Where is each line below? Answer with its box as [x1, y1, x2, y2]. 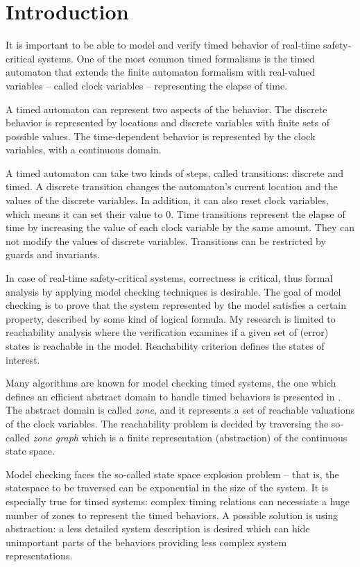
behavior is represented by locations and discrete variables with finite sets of [6, 115, 329, 130]
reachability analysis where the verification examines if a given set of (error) [6, 325, 329, 339]
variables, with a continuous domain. [6, 142, 162, 157]
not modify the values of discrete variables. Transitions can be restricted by [6, 233, 326, 248]
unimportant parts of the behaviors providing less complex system [6, 534, 287, 549]
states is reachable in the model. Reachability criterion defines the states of [6, 339, 325, 353]
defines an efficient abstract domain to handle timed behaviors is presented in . [6, 389, 341, 403]
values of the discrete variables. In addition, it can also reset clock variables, [6, 193, 329, 208]
